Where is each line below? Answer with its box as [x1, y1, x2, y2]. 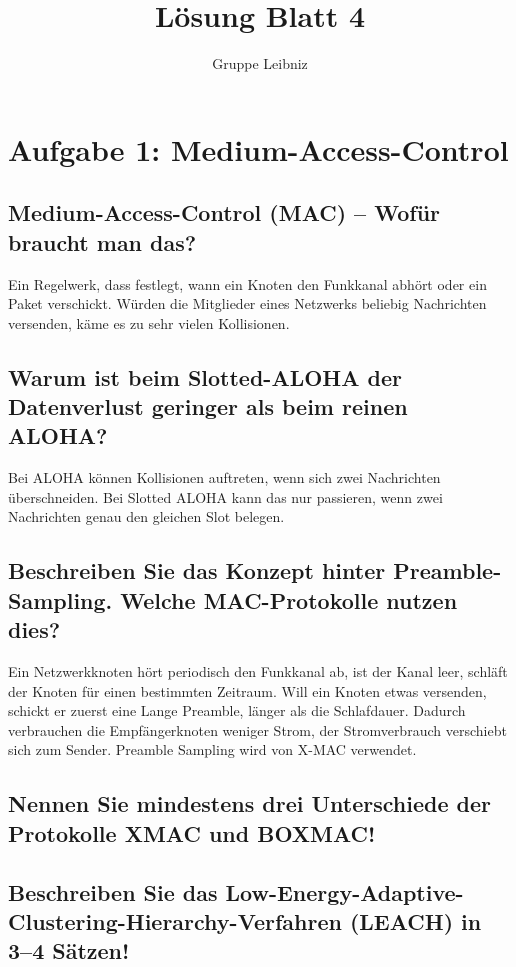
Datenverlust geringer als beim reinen [8, 391, 408, 422]
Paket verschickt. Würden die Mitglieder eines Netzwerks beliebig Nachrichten [8, 293, 487, 314]
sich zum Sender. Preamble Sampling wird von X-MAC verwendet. [8, 739, 417, 760]
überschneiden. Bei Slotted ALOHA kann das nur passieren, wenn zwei [8, 486, 443, 507]
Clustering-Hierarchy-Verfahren [8, 905, 342, 936]
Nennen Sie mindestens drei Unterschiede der [8, 788, 491, 819]
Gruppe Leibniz [212, 53, 308, 74]
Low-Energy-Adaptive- [225, 876, 464, 907]
